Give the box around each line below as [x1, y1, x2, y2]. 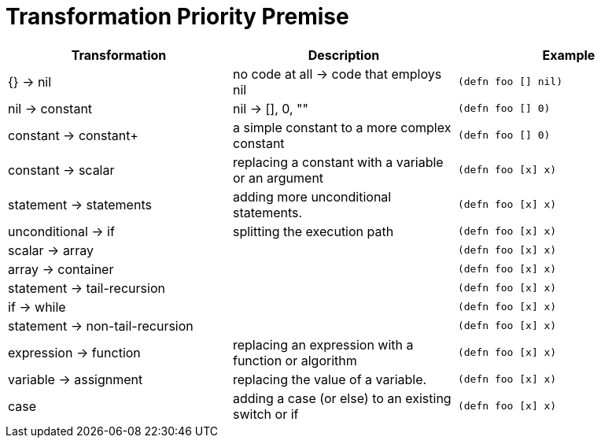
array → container [8, 261, 114, 277]
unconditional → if [8, 223, 115, 239]
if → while [8, 298, 66, 315]
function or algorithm [232, 352, 357, 368]
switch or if [232, 405, 299, 422]
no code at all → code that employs [232, 65, 442, 82]
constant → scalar [8, 161, 115, 178]
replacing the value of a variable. [232, 371, 427, 387]
